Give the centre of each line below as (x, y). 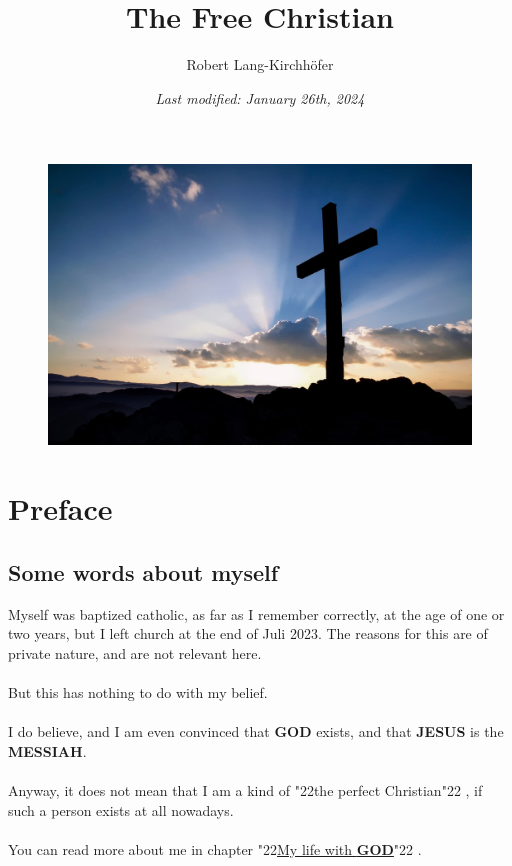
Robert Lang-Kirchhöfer (260, 64)
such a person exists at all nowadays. (121, 809)
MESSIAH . (47, 750)
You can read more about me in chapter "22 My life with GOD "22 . (215, 848)
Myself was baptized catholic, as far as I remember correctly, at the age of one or (256, 613)
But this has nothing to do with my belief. (138, 692)
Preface (60, 508)
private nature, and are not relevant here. (135, 652)
